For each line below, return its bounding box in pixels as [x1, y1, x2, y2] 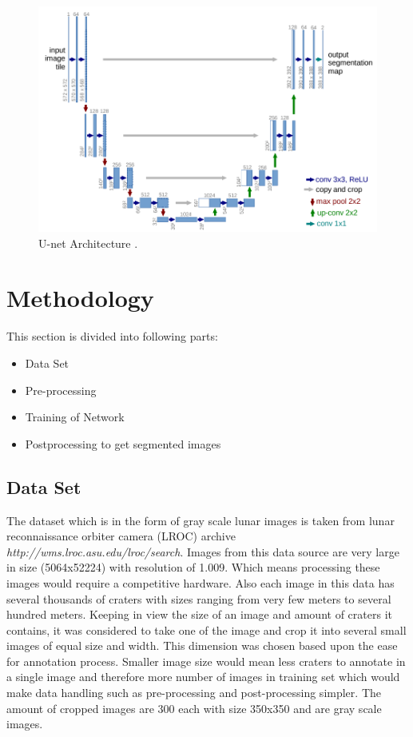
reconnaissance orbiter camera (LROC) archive [6, 528, 236, 544]
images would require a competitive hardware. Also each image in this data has [6, 574, 395, 591]
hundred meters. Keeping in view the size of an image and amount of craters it [6, 606, 392, 623]
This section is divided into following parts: [6, 328, 218, 345]
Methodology [6, 281, 154, 314]
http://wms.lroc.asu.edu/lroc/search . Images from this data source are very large [6, 543, 399, 560]
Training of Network [25, 408, 125, 425]
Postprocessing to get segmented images [25, 435, 221, 452]
